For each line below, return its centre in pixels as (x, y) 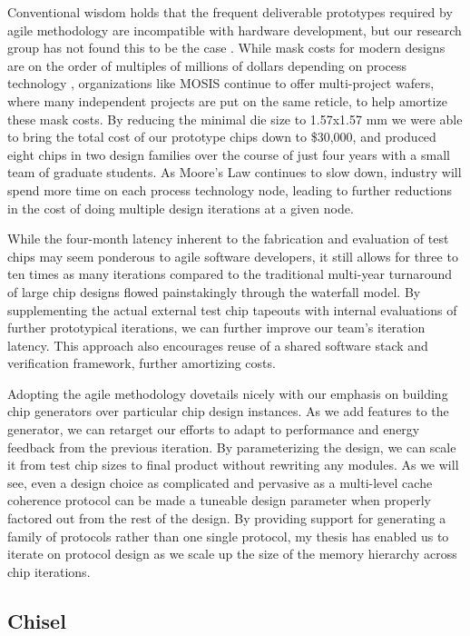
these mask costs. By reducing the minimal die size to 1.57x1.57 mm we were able (235, 119)
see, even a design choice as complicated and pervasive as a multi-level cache (220, 482)
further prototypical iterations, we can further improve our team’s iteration (216, 328)
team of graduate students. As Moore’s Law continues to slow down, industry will (235, 172)
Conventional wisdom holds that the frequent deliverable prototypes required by (230, 12)
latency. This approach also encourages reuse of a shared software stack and (218, 345)
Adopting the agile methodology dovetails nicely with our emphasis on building (228, 393)
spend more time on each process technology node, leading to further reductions (230, 189)
